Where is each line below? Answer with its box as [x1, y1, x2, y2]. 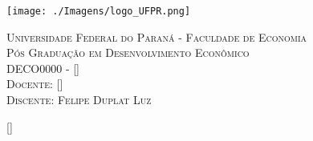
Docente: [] [6, 75, 63, 92]
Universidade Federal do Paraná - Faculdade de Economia [6, 28, 307, 45]
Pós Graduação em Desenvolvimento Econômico [6, 44, 250, 61]
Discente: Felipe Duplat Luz [6, 91, 152, 108]
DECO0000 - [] [6, 59, 79, 76]
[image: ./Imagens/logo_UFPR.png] [6, 6, 191, 17]
